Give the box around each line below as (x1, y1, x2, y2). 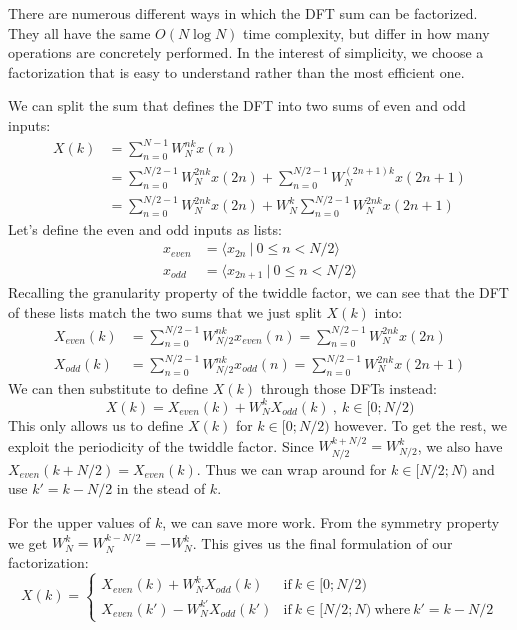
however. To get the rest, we (334, 414, 508, 435)
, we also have (417, 435, 503, 456)
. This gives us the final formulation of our (192, 532, 453, 553)
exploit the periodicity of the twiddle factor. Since (8, 435, 314, 456)
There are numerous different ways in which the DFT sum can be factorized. (8, 3, 478, 23)
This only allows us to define (8, 414, 184, 435)
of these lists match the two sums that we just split (8, 301, 322, 322)
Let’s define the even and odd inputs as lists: (8, 218, 282, 239)
